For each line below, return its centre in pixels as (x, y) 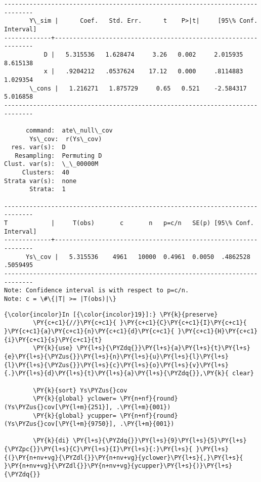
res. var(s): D (38, 147)
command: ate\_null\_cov (69, 130)
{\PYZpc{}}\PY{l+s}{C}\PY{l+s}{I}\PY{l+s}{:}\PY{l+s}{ (98, 449)
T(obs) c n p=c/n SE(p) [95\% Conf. (163, 223)
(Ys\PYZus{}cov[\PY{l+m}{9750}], (60, 424)
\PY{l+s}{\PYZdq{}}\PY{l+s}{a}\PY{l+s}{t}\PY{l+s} (163, 348)
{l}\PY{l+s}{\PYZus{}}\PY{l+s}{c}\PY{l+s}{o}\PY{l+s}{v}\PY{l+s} (116, 365)
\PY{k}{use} (53, 348)
